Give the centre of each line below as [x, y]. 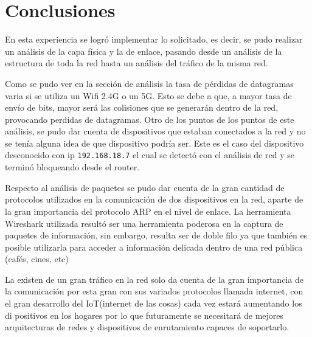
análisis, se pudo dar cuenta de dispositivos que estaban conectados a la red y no [155, 131]
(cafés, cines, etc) [37, 259]
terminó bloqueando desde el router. [72, 167]
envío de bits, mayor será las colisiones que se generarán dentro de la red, [142, 107]
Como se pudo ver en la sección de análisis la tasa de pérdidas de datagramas [149, 83]
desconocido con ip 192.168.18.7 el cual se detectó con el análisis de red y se [150, 155]
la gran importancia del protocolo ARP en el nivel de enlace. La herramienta [148, 211]
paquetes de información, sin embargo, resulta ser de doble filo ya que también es [156, 235]
